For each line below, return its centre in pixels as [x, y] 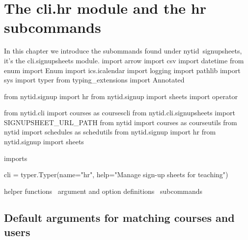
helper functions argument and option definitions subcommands [103, 191]
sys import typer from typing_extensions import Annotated [94, 80]
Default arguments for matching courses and [119, 217]
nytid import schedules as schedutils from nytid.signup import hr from [110, 132]
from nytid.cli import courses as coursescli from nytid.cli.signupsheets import [120, 113]
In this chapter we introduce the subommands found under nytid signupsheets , [123, 51]
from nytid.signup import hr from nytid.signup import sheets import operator [121, 96]
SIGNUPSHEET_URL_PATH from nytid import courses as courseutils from [121, 122]
